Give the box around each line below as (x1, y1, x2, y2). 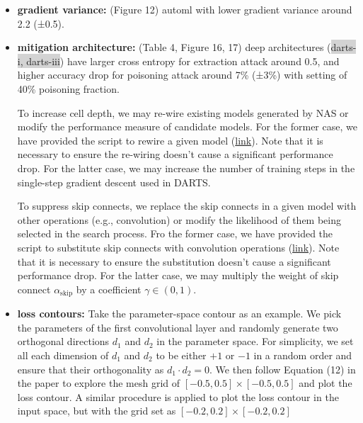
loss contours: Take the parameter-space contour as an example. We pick (17, 306, 342, 321)
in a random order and (253, 347, 352, 362)
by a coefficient (76, 281, 142, 296)
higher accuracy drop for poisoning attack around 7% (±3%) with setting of (17, 67, 347, 82)
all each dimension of (17, 347, 109, 362)
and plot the (299, 376, 352, 390)
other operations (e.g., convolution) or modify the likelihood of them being (17, 212, 341, 227)
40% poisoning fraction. (17, 81, 120, 96)
